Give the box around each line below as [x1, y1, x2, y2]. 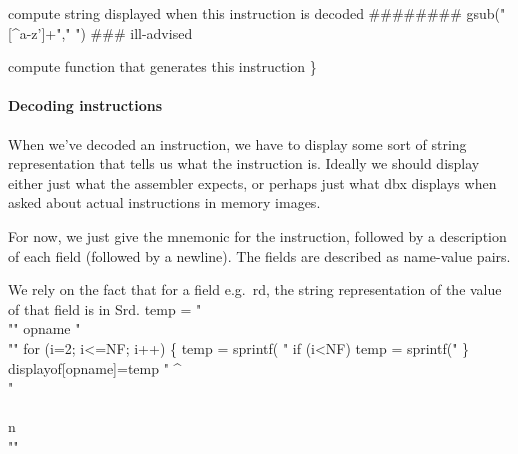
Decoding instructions [8, 95, 162, 116]
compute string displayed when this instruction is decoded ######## [8, 3, 462, 23]
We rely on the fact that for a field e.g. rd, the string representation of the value [8, 279, 502, 300]
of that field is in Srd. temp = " [8, 298, 202, 319]
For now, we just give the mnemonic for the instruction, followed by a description [8, 225, 507, 246]
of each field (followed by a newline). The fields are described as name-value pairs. [8, 245, 511, 266]
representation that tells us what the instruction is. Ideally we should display [8, 153, 480, 174]
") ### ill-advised [75, 22, 193, 43]
